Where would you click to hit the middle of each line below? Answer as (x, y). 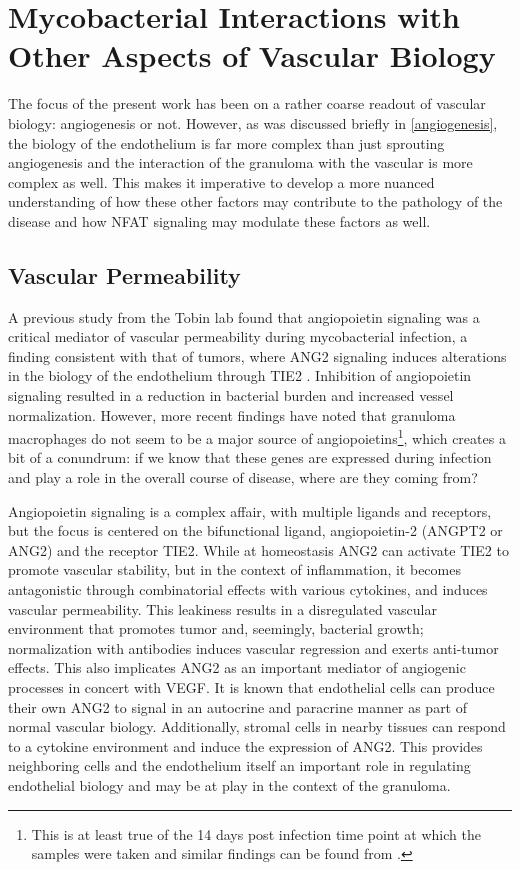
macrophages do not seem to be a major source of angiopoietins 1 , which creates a (257, 436)
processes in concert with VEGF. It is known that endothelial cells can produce (251, 687)
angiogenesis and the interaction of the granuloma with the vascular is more (240, 162)
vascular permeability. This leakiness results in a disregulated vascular (222, 608)
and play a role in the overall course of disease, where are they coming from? (243, 477)
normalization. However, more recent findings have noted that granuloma (232, 414)
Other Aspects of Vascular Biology (252, 55)
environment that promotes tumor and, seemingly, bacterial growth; (216, 628)
